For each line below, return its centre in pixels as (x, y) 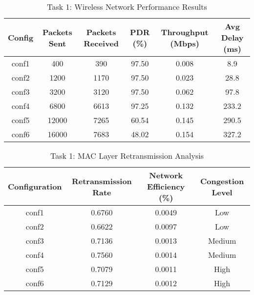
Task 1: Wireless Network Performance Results (127, 7)
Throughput (185, 32)
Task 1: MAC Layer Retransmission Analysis (127, 156)
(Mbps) (185, 43)
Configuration (35, 186)
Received (101, 43)
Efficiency (166, 186)
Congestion (222, 181)
